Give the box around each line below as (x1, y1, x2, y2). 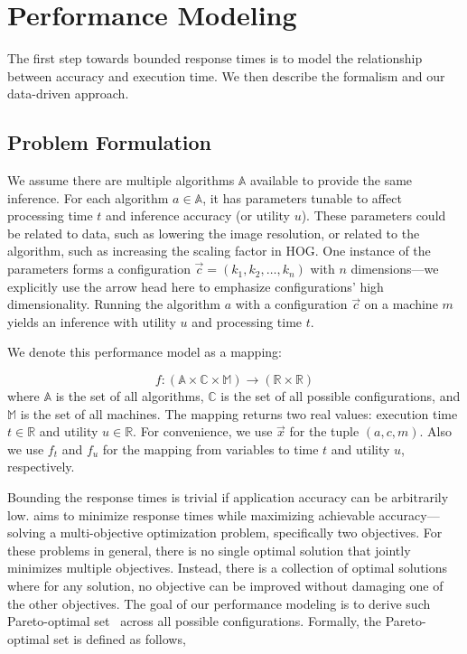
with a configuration (235, 294, 348, 313)
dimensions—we (350, 259, 439, 278)
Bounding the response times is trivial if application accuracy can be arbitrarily (7, 488, 449, 507)
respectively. (7, 457, 75, 476)
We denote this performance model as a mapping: (7, 342, 282, 361)
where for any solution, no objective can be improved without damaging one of (7, 575, 444, 594)
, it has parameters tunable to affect (202, 188, 402, 207)
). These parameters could (301, 206, 446, 225)
